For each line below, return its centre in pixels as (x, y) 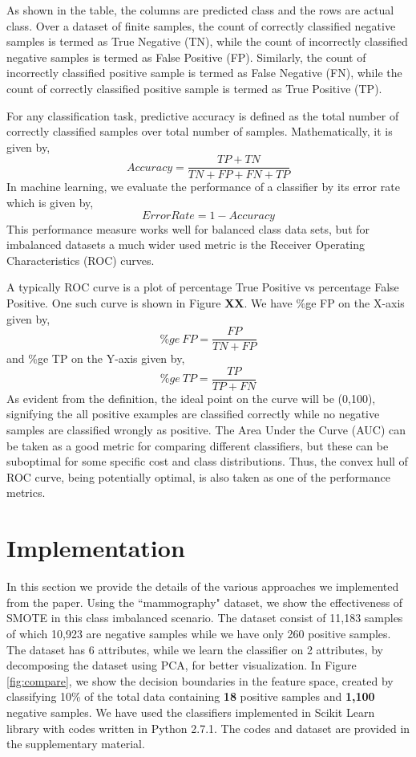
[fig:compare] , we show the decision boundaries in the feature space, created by (200, 680)
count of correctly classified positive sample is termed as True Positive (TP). (194, 88)
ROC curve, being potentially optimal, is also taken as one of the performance (198, 476)
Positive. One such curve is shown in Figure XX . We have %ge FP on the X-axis (206, 302)
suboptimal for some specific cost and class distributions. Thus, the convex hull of (207, 461)
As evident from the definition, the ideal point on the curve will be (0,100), (191, 398)
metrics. (26, 492)
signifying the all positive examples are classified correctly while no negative (193, 414)
